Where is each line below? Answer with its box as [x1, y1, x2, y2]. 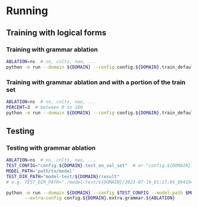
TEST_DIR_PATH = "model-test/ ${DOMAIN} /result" [6, 173, 120, 179]
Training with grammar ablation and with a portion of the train [6, 78, 186, 86]
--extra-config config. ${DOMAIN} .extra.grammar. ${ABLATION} [24, 195, 176, 201]
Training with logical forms [6, 28, 107, 38]
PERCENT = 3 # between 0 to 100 [6, 104, 83, 110]
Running [6, 4, 48, 18]
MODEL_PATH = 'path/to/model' [6, 168, 75, 174]
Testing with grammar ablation [6, 143, 96, 152]
